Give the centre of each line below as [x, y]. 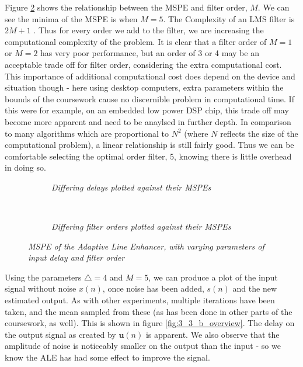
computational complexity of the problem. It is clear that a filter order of [136, 41]
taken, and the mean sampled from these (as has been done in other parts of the [149, 311]
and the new [255, 288]
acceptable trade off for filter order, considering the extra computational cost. [143, 64]
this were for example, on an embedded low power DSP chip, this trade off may [147, 110]
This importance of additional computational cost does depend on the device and [150, 76]
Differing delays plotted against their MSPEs [131, 187]
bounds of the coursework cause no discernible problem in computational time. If [149, 98]
